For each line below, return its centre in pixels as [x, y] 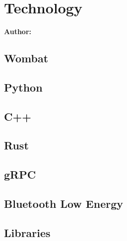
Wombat [26, 58]
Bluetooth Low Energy [63, 204]
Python [23, 87]
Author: [18, 31]
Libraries [27, 232]
